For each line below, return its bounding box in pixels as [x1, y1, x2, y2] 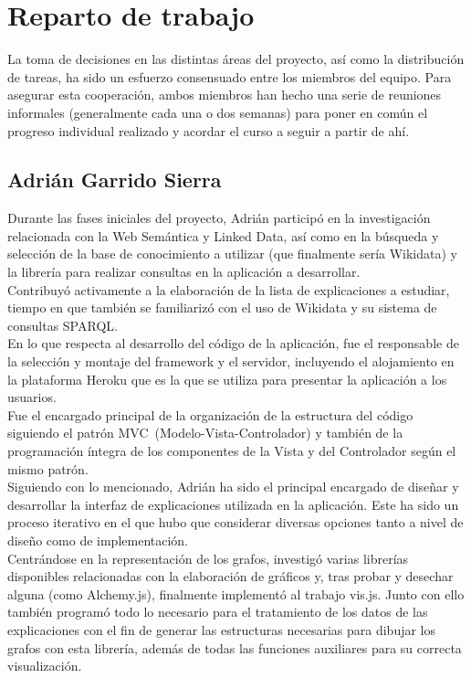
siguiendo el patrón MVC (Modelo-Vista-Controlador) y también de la [7, 423, 403, 442]
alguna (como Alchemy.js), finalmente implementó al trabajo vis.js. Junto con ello [7, 584, 465, 603]
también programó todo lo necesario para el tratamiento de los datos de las [7, 602, 428, 621]
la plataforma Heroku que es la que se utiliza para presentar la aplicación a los [7, 369, 447, 388]
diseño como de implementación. [7, 530, 189, 549]
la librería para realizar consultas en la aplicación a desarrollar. [7, 262, 361, 281]
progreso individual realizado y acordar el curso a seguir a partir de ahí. [7, 121, 410, 140]
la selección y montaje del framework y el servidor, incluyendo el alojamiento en [7, 352, 455, 371]
